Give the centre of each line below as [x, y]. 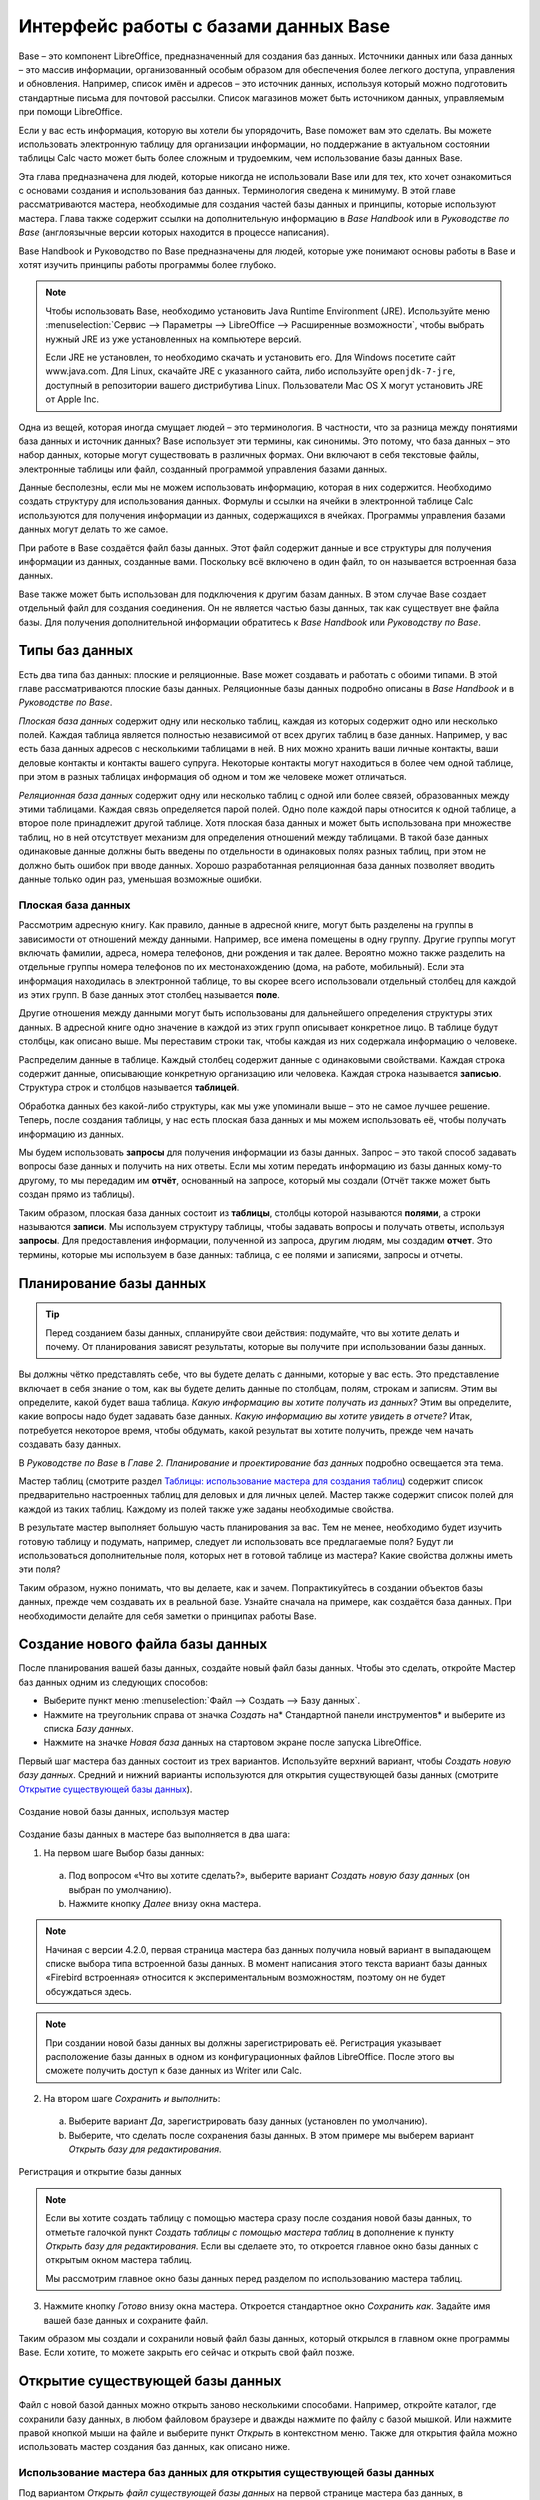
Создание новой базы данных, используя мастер [124, 1811]
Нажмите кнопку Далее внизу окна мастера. [165, 1903]
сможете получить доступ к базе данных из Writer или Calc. [173, 2071]
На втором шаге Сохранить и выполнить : [132, 2098]
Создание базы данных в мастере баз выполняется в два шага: [154, 1834]
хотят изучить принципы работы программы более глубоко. [147, 265]
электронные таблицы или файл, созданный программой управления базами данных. [203, 469]
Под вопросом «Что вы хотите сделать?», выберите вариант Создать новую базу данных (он [269, 1876]
